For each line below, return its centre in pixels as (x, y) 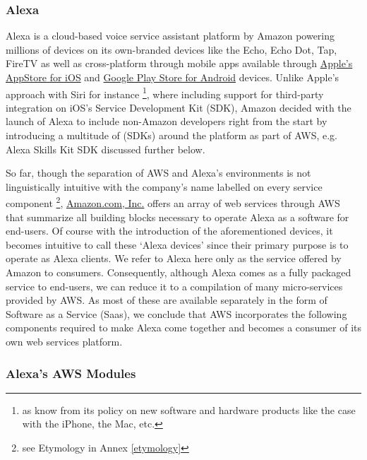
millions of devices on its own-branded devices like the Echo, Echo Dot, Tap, (172, 49)
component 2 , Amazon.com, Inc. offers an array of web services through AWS (173, 202)
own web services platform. (64, 341)
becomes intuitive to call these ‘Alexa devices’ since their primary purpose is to (177, 244)
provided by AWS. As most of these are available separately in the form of (167, 300)
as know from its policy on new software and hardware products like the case (189, 409)
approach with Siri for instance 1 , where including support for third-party (165, 93)
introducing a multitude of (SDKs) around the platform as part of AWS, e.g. (172, 135)
